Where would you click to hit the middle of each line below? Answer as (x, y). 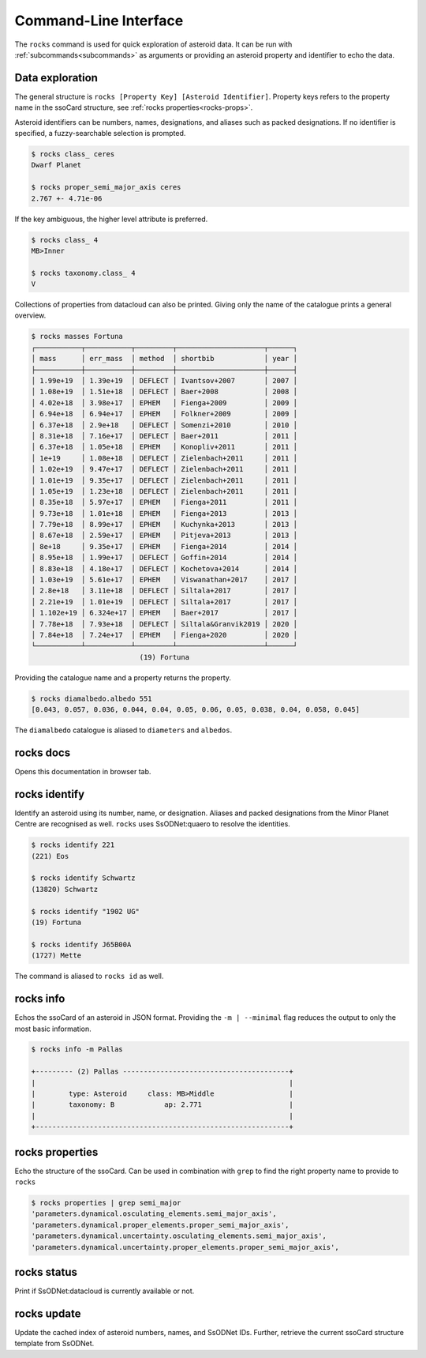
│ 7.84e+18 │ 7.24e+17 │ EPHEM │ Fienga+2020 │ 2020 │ (164, 635)
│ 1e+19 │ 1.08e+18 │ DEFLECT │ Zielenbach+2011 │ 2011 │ (164, 458)
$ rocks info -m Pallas (77, 1050)
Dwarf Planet (56, 165)
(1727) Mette (56, 955)
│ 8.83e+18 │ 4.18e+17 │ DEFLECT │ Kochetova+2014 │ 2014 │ (164, 568)
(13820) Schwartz (65, 889)
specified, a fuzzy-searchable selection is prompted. (100, 134)
